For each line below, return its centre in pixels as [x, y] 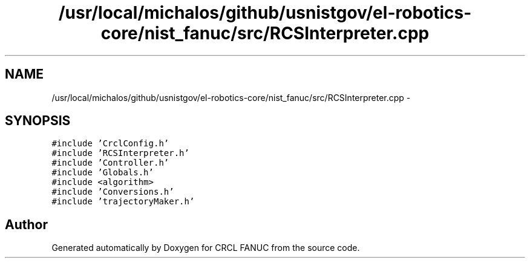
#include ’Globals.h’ [103, 173]
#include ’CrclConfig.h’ [110, 144]
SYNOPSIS [38, 121]
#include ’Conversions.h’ [113, 192]
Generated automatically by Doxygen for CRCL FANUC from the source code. [206, 248]
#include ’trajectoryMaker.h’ [123, 202]
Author [26, 224]
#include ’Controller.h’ [110, 163]
